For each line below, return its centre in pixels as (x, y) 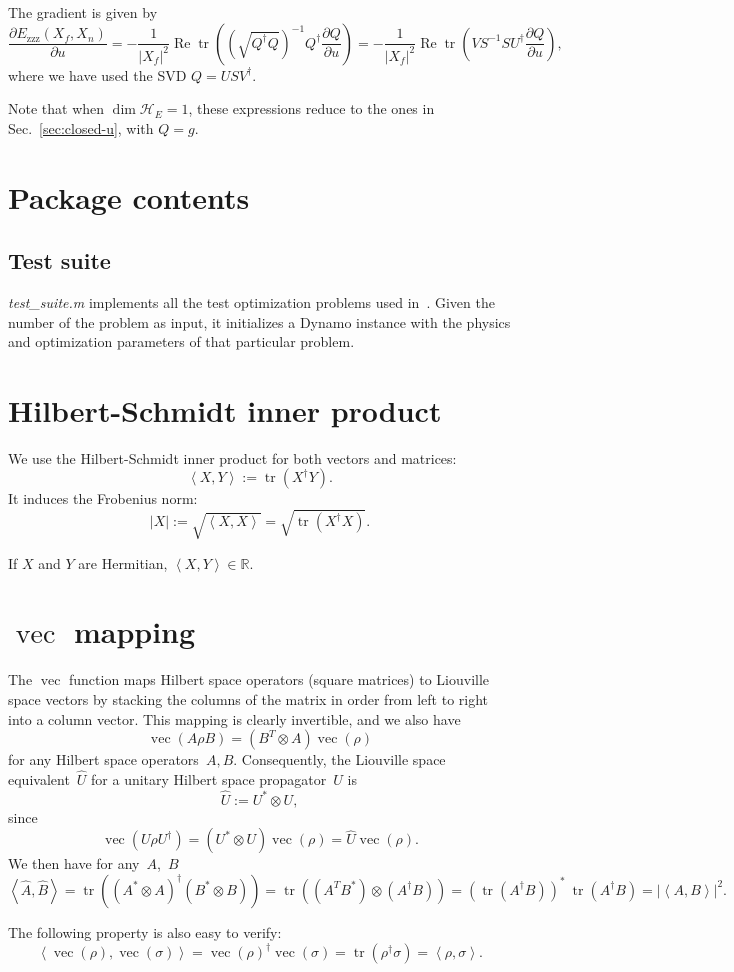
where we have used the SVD (97, 74)
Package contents (129, 196)
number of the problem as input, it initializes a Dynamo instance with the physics (259, 321)
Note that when (56, 108)
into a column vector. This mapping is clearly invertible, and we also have (234, 718)
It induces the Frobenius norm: (103, 498)
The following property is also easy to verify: (145, 931)
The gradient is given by (83, 12)
